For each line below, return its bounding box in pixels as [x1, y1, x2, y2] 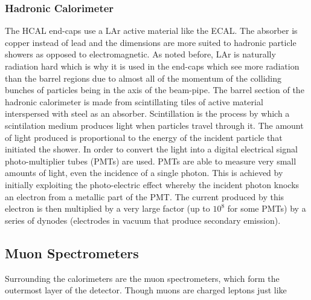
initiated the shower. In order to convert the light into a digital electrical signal [5, 143, 298, 155]
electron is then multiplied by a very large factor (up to [5, 202, 210, 215]
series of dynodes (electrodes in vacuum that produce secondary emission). [5, 214, 281, 226]
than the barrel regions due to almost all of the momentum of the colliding [5, 71, 281, 84]
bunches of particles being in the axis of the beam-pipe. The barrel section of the [5, 83, 304, 96]
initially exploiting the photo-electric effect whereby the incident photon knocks [5, 178, 300, 191]
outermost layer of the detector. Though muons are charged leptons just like [5, 284, 287, 296]
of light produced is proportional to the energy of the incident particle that [5, 131, 283, 143]
